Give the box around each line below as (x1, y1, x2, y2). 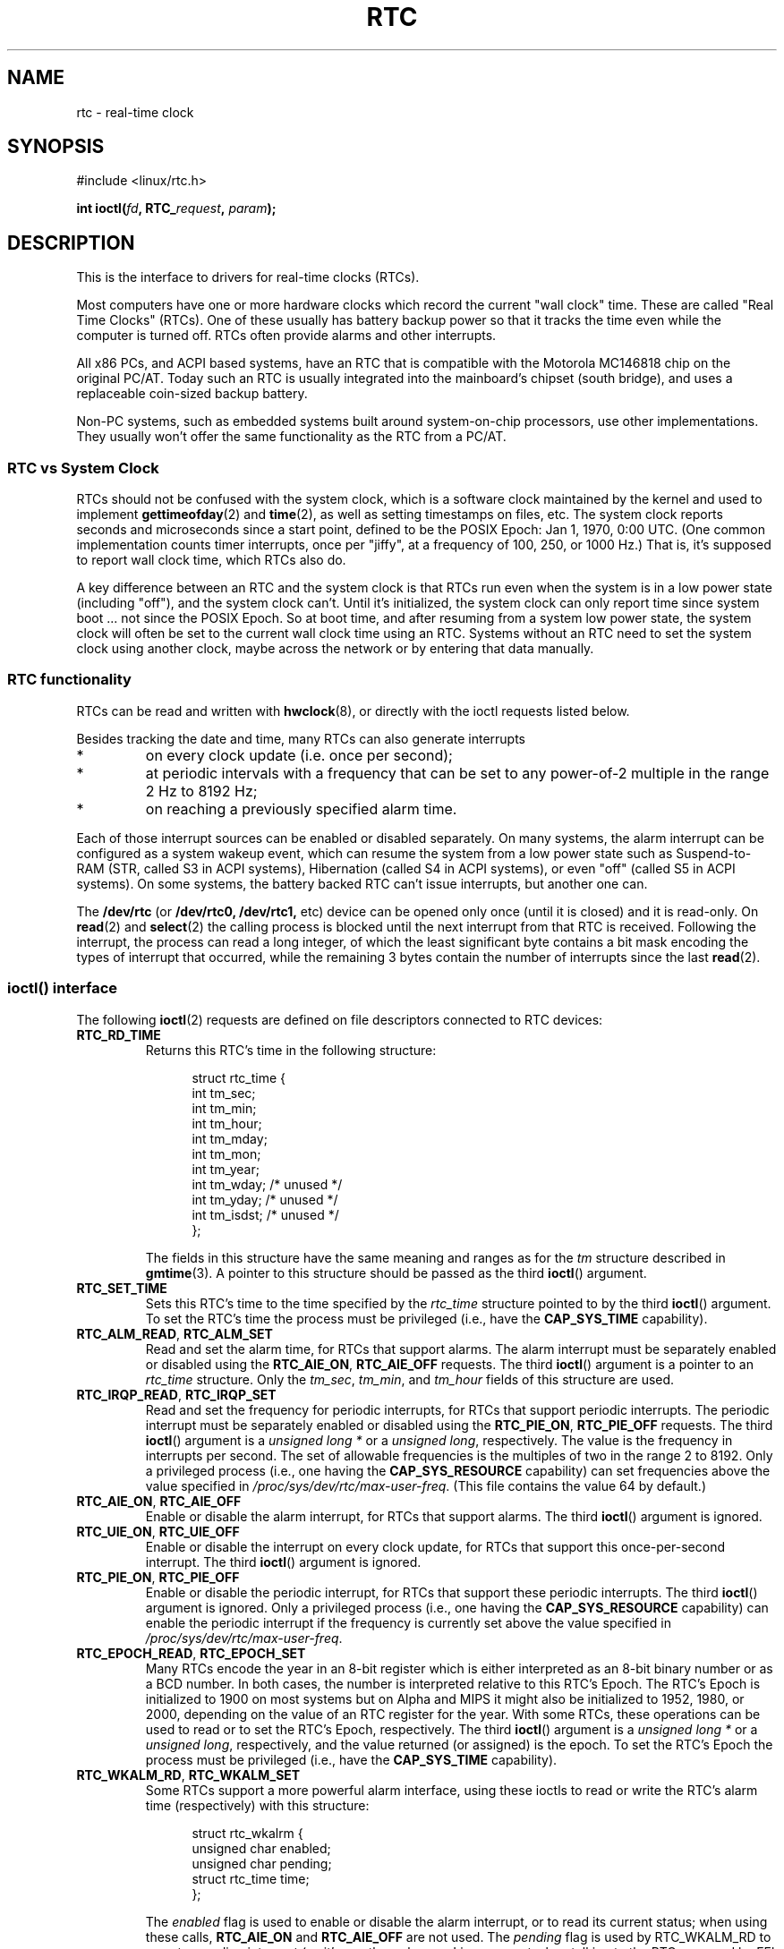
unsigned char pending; (192, 1855, 332, 1871)
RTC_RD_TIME (76, 1026, 161, 1043)
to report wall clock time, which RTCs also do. (76, 552, 346, 568)
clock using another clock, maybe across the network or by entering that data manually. (76, 641, 594, 657)
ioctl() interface (7, 979, 117, 998)
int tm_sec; (192, 1085, 256, 1101)
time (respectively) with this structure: (145, 1797, 370, 1813)
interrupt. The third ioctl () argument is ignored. (145, 1553, 422, 1570)
